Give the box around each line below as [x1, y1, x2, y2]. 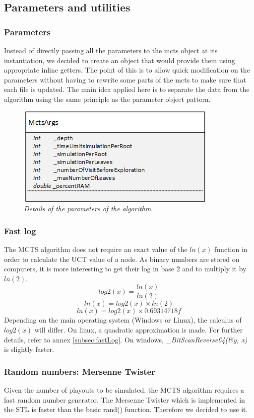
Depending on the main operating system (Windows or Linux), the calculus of [4, 315, 242, 325]
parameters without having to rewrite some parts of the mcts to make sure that [4, 74, 246, 84]
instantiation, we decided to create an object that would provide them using [4, 55, 235, 65]
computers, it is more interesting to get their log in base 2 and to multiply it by [4, 263, 247, 274]
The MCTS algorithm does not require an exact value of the [4, 244, 188, 254]
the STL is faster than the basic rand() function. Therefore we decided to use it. [4, 404, 248, 415]
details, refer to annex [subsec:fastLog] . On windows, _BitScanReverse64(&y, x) [4, 334, 248, 344]
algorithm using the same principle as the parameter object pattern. [4, 93, 211, 104]
